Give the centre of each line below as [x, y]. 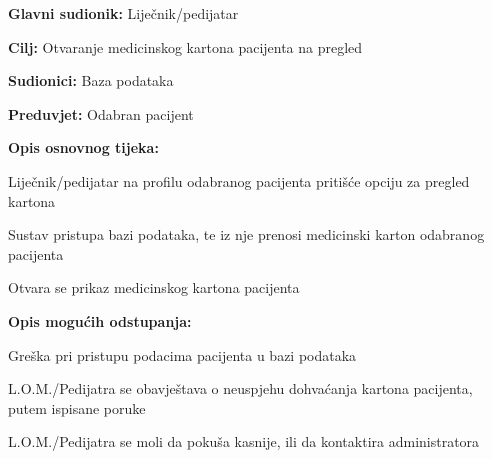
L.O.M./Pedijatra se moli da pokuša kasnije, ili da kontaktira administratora [244, 441]
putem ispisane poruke [77, 407]
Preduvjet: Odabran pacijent [101, 113]
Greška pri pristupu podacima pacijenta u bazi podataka [182, 354]
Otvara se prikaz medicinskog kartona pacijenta [154, 287]
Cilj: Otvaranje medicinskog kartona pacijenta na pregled [185, 46]
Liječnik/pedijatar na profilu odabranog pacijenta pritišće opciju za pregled [239, 180]
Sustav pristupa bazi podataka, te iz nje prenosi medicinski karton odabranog [246, 234]
